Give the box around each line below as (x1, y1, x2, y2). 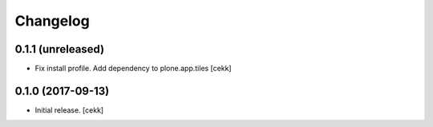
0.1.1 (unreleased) (14, 42, 104, 56)
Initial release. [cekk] (34, 105, 104, 115)
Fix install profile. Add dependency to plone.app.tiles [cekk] (34, 64, 232, 73)
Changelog (14, 12, 90, 30)
